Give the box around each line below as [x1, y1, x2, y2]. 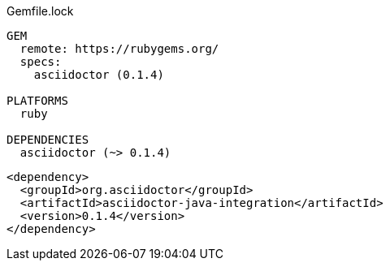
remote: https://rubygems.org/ [19, 42, 219, 55]
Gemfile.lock [6, 4, 74, 18]
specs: [19, 55, 62, 68]
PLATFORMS [6, 94, 68, 107]
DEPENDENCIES [6, 133, 89, 146]
